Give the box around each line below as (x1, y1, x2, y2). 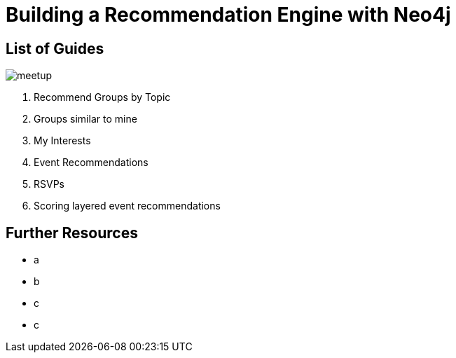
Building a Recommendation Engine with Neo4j (6, 3, 451, 27)
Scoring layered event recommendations (34, 200, 221, 212)
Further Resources (6, 223, 138, 242)
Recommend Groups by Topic (34, 91, 171, 104)
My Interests (34, 135, 91, 147)
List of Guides (6, 39, 104, 57)
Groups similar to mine (34, 113, 137, 125)
